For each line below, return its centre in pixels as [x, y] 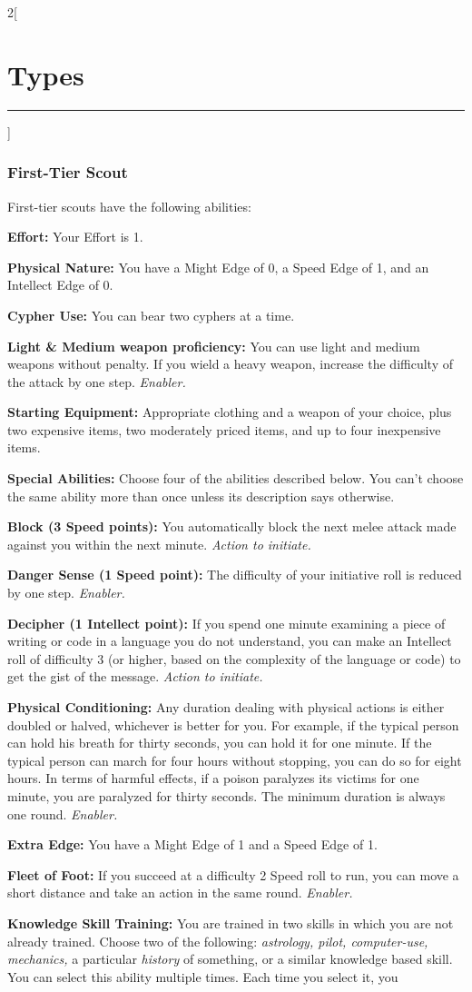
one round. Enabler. [63, 813]
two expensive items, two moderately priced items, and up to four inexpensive [224, 429]
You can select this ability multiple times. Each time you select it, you [203, 976]
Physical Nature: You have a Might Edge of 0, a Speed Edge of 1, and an [218, 267]
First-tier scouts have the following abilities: [129, 206]
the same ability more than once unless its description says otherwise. [201, 496]
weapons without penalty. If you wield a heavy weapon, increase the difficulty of [230, 364]
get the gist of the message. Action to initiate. [135, 676]
